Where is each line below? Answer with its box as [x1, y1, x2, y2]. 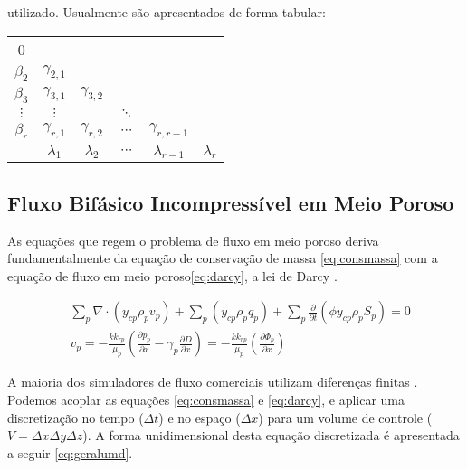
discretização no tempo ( [7, 408, 144, 427]
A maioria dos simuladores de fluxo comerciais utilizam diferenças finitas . [7, 372, 418, 391]
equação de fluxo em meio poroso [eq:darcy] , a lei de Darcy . [7, 266, 338, 285]
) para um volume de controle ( [258, 408, 433, 427]
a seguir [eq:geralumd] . [7, 443, 133, 462]
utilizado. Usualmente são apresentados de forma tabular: [7, 3, 326, 21]
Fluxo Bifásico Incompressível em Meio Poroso [7, 188, 454, 216]
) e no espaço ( [158, 408, 241, 427]
